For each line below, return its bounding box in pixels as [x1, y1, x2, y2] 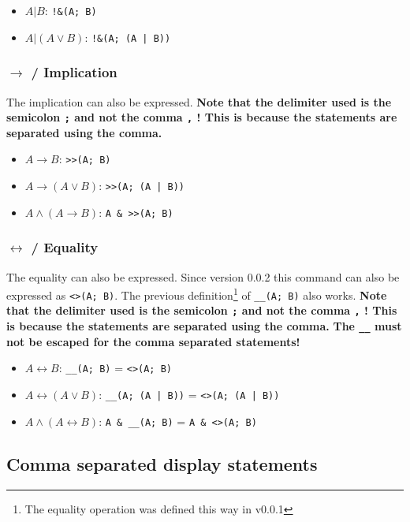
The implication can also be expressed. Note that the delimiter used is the [6, 93, 392, 110]
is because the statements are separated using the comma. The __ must [6, 318, 402, 334]
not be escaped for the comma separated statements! [6, 333, 300, 349]
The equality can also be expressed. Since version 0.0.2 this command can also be [6, 268, 400, 285]
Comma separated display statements [6, 451, 318, 475]
